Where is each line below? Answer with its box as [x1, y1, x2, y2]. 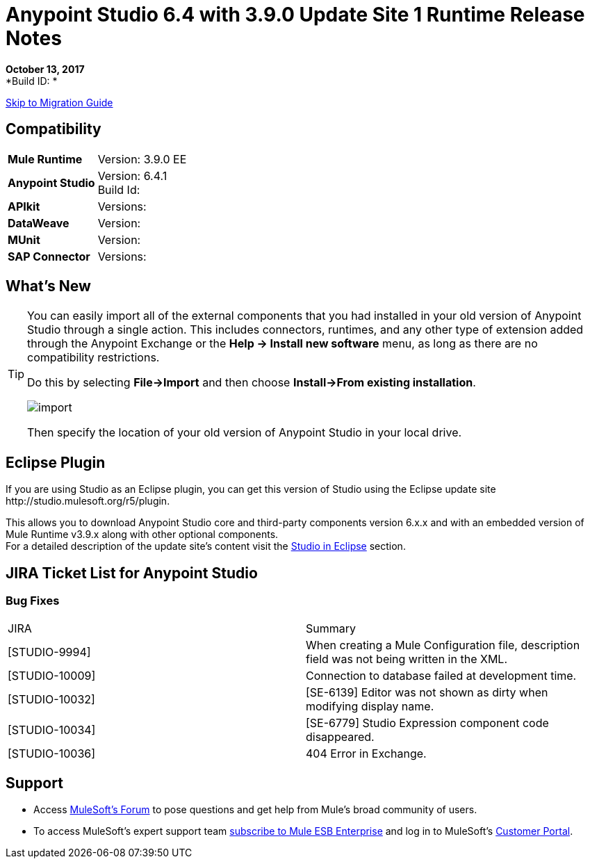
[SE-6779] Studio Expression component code [306, 715, 549, 730]
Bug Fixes [6, 594, 60, 608]
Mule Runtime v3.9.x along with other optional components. [6, 528, 279, 541]
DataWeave [8, 215, 69, 230]
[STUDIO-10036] [8, 746, 96, 760]
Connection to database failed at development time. [306, 668, 577, 683]
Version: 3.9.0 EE [97, 152, 187, 166]
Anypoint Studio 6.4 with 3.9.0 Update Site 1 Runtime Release [6, 3, 585, 26]
